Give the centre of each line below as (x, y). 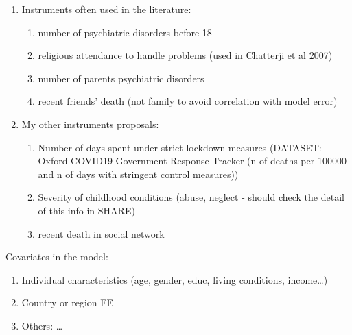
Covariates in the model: (57, 257)
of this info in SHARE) (86, 210)
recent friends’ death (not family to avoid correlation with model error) (188, 101)
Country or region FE (67, 302)
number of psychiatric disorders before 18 (125, 32)
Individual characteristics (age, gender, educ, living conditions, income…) (175, 279)
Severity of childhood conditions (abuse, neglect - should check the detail (191, 197)
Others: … (42, 325)
